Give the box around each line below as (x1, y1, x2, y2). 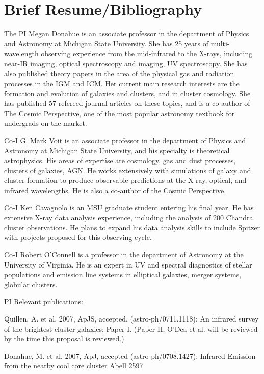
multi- (210, 38, 230, 48)
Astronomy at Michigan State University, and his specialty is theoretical (4, 145, 230, 155)
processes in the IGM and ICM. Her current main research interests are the (4, 78, 240, 89)
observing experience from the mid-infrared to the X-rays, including (41, 48, 253, 59)
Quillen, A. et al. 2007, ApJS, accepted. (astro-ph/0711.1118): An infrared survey (4, 313, 259, 324)
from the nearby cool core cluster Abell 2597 (4, 360, 143, 371)
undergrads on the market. (4, 118, 87, 128)
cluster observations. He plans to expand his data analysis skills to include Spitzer (4, 222, 260, 232)
